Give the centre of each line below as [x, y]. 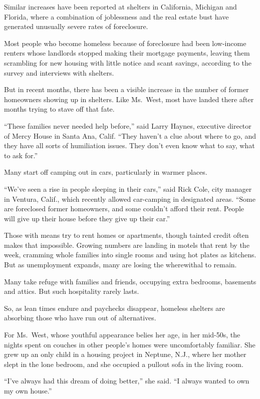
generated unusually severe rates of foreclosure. [76, 26]
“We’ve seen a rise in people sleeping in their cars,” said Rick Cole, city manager [128, 188]
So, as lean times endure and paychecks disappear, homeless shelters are [114, 308]
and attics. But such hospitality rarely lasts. [72, 291]
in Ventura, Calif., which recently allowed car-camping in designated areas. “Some [130, 198]
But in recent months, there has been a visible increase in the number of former [126, 89]
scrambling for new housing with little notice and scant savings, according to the [128, 62]
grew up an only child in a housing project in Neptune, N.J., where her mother [125, 354]
